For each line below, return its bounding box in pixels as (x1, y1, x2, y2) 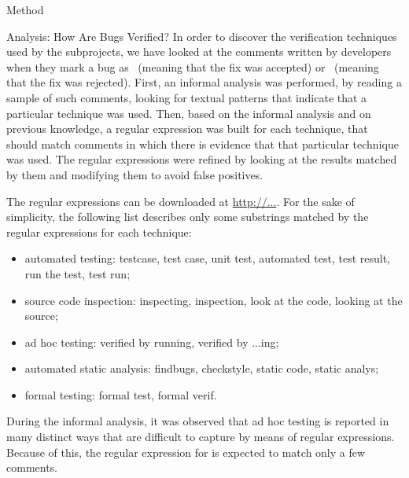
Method (6, 2, 44, 17)
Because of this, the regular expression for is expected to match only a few (6, 443, 366, 460)
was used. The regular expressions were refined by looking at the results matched (6, 151, 397, 167)
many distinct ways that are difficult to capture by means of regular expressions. (6, 428, 395, 445)
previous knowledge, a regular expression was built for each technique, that (6, 120, 368, 137)
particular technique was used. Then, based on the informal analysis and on (6, 105, 371, 121)
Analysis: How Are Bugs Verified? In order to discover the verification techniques (6, 28, 397, 44)
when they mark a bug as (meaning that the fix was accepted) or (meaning (6, 58, 379, 75)
